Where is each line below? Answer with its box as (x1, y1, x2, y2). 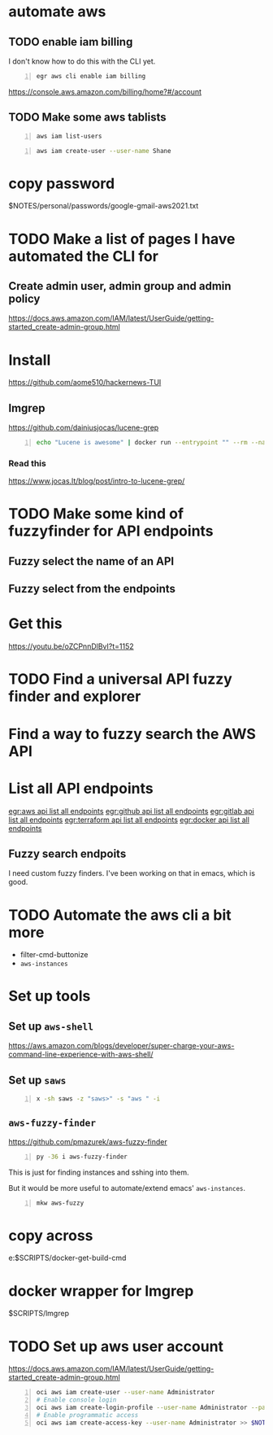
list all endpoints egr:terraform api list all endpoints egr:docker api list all (8, 815, 250, 825)
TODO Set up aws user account (8, 1337, 224, 1355)
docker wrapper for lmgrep (8, 1281, 194, 1300)
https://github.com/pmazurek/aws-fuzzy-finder (8, 1136, 168, 1146)
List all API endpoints (8, 779, 154, 798)
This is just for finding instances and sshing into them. (8, 1167, 189, 1177)
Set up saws (8, 1073, 67, 1087)
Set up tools (8, 987, 91, 1005)
